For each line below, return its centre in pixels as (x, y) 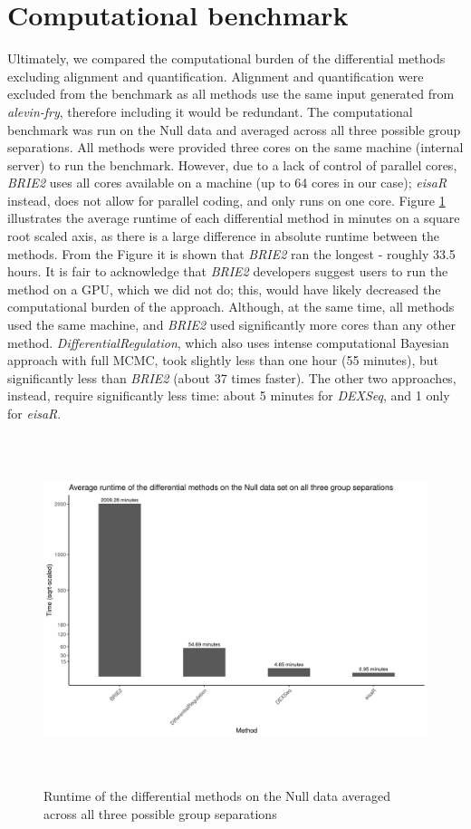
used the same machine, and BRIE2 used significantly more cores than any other (231, 325)
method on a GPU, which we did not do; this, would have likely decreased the (224, 289)
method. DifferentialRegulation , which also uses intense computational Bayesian (228, 342)
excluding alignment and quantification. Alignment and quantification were (216, 76)
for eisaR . (34, 413)
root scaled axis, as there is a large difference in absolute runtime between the (223, 236)
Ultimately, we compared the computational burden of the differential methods (226, 58)
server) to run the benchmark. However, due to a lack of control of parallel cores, (232, 164)
